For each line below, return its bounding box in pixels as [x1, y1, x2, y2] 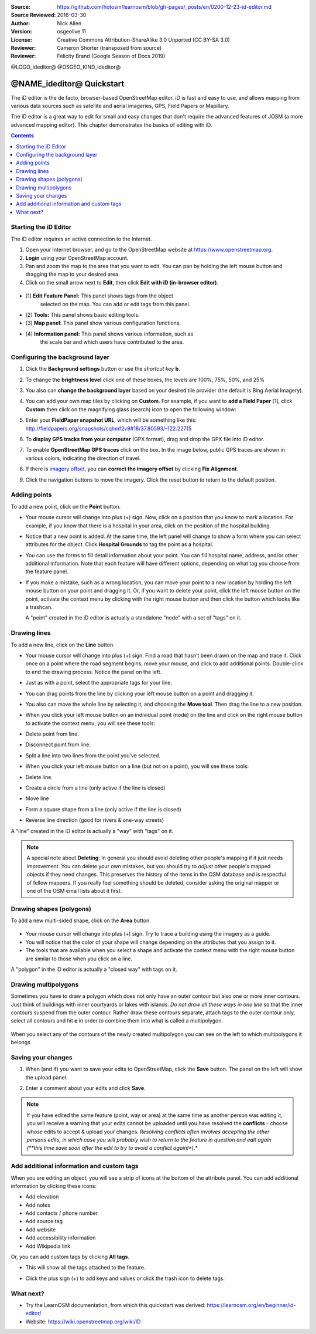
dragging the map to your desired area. [25, 270, 120, 278]
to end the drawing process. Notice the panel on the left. [25, 668, 162, 675]
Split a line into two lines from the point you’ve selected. [25, 751, 161, 759]
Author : [11, 19, 30, 26]
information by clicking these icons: [11, 1182, 97, 1189]
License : [11, 36, 32, 43]
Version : [11, 28, 32, 35]
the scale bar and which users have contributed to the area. [40, 338, 184, 346]
